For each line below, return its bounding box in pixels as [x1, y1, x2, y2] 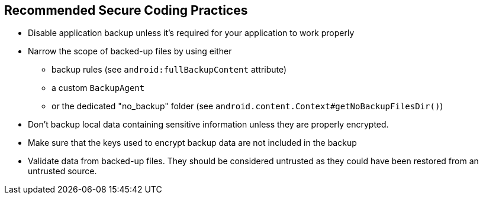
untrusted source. [28, 166, 97, 177]
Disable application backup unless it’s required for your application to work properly [28, 28, 355, 38]
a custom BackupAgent [51, 83, 145, 93]
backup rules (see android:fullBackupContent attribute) [51, 64, 287, 75]
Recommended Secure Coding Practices [4, 3, 248, 18]
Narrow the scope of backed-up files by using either [28, 46, 232, 57]
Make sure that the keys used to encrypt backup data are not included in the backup [28, 138, 357, 148]
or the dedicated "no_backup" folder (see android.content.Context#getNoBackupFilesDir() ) [51, 101, 443, 112]
